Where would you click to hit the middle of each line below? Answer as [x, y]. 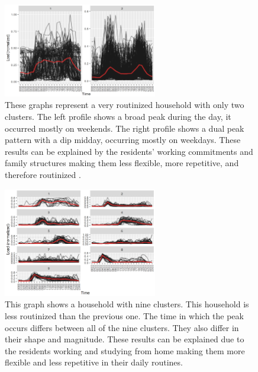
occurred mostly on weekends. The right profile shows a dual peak [125, 128]
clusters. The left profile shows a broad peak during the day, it [118, 116]
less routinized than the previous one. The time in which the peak [124, 316]
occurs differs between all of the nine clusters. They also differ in [122, 327]
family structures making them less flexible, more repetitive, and [122, 163]
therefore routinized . [43, 174]
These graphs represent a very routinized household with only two [125, 105]
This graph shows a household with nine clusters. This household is [127, 304]
